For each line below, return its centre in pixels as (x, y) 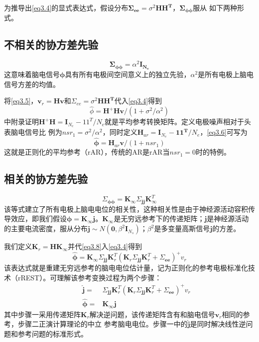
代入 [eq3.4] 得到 (138, 101)
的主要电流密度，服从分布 (46, 228)
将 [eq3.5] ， (21, 101)
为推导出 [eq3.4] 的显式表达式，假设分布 (66, 7)
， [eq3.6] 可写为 (224, 132)
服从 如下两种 (215, 7)
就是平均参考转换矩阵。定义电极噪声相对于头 (178, 122)
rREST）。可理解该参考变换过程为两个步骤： (90, 277)
